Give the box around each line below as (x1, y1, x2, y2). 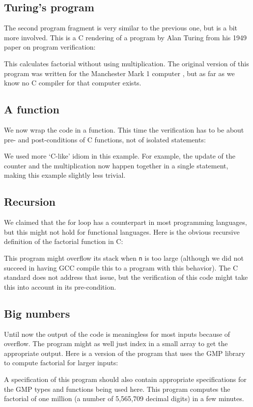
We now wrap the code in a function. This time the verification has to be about (4, 124, 244, 135)
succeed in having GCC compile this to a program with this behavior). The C (4, 262, 238, 272)
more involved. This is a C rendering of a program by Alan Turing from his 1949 (4, 32, 247, 42)
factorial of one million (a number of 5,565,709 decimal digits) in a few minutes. (4, 393, 244, 404)
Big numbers (4, 305, 70, 321)
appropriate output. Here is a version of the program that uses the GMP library (4, 348, 245, 358)
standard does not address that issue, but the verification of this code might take (4, 272, 248, 282)
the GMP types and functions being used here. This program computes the (4, 383, 230, 394)
